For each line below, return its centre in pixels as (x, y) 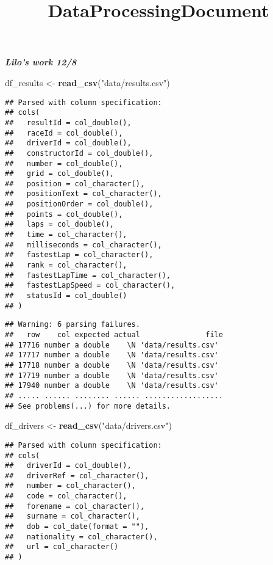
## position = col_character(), (75, 184)
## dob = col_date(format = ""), (77, 527)
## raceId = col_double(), (64, 133)
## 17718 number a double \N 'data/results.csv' (112, 365)
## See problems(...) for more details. (88, 406)
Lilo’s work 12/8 (41, 62)
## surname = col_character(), (73, 516)
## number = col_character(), (70, 486)
